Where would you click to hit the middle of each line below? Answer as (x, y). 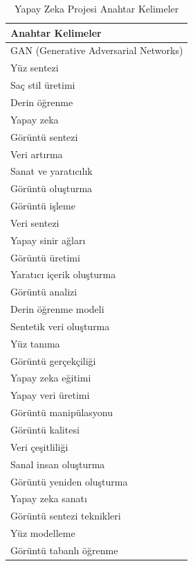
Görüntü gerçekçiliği (53, 360)
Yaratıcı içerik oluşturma (63, 274)
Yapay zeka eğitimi (51, 378)
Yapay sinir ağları (48, 240)
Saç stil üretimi (43, 85)
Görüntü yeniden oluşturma (69, 481)
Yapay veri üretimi (50, 395)
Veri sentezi (35, 222)
